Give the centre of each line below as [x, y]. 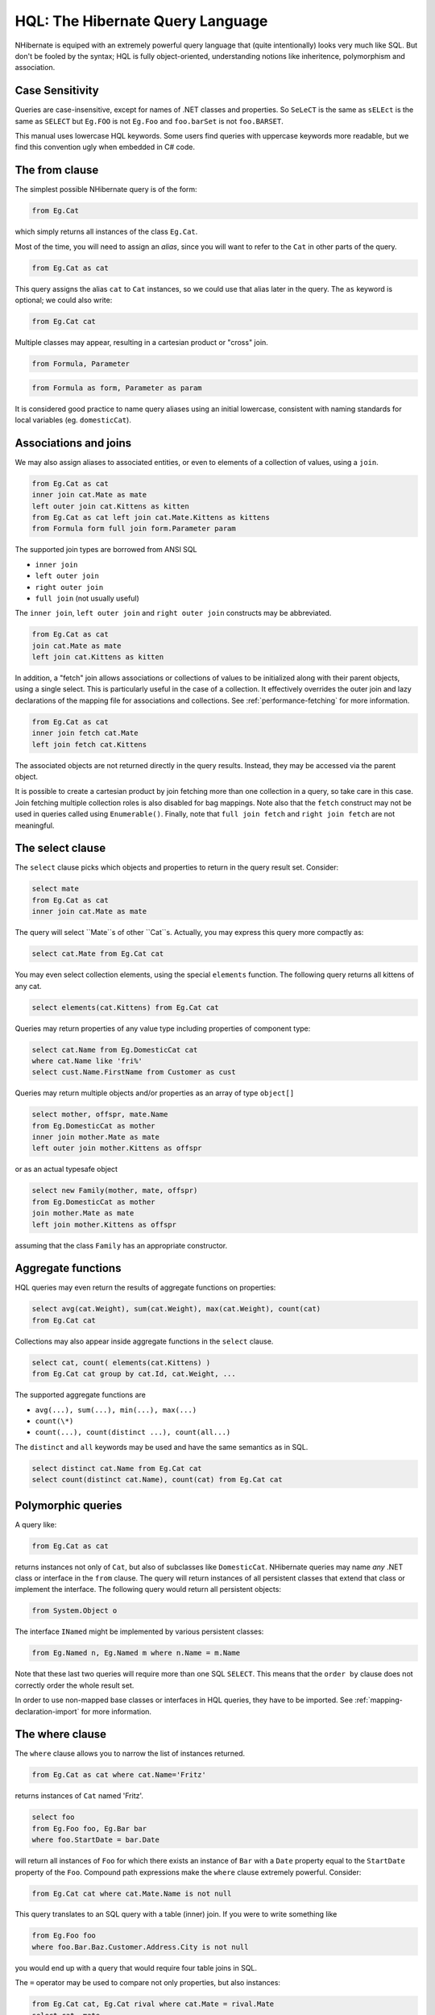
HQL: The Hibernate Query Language [141, 21]
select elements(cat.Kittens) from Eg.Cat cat [125, 1007]
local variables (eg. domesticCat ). [73, 420]
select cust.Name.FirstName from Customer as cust [134, 1072]
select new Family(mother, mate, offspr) [115, 1190]
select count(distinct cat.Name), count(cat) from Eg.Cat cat [157, 1480]
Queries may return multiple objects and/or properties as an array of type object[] [155, 1093]
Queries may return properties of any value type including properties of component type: [163, 1028]
